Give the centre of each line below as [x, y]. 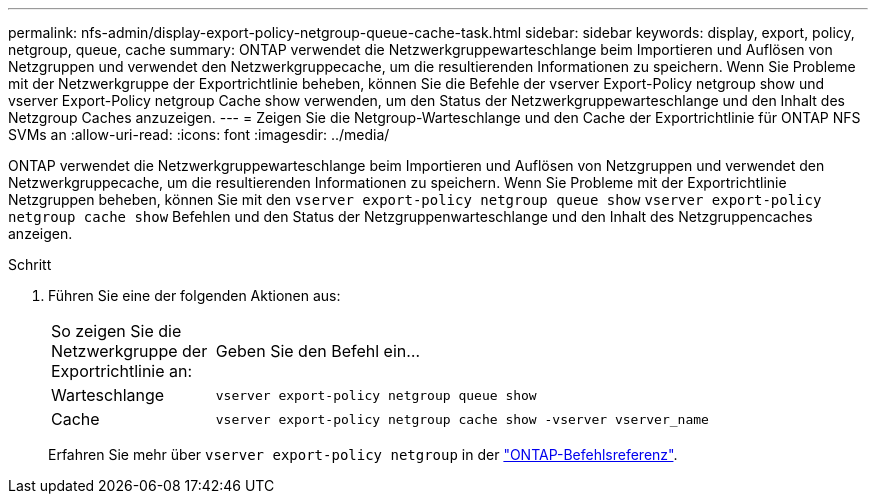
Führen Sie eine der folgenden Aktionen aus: [194, 295]
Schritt [30, 264]
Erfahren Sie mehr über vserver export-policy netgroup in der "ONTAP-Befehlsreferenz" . [363, 454]
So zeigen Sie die [116, 331]
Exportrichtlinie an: [122, 371]
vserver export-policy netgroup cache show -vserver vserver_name [462, 419]
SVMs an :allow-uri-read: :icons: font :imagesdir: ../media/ [199, 134]
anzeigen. [40, 233]
